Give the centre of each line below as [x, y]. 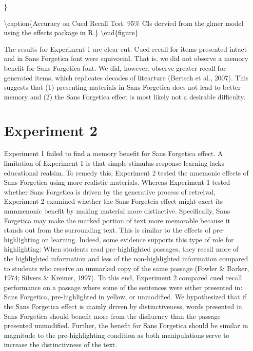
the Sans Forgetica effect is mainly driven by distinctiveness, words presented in [123, 306]
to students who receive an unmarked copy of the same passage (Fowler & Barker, [126, 268]
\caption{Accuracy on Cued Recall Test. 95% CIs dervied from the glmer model [124, 23]
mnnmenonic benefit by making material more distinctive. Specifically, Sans [117, 211]
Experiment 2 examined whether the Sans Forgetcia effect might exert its [114, 201]
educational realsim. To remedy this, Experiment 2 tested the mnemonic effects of [126, 172]
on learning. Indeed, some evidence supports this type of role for [138, 239]
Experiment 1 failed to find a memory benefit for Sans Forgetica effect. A [114, 153]
